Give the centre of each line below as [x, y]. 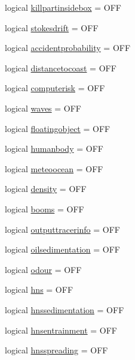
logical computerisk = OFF [55, 88]
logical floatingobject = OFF [58, 128]
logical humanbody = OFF [54, 148]
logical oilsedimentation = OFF [62, 249]
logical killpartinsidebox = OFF [63, 7]
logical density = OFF [46, 189]
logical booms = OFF [45, 208]
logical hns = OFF [39, 289]
